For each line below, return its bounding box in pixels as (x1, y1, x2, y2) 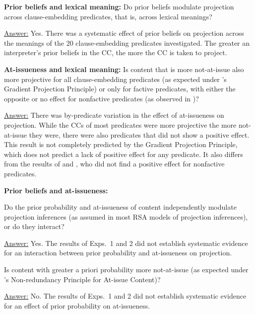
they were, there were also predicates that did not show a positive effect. (29, 129, 250, 140)
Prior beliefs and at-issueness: (4, 185, 108, 195)
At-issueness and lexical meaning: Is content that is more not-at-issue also (4, 64, 244, 74)
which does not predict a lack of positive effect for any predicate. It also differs (4, 149, 243, 159)
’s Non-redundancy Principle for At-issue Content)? (4, 274, 161, 284)
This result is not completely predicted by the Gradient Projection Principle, (4, 139, 238, 150)
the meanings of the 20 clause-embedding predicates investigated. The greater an (4, 37, 250, 48)
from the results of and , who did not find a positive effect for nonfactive (4, 158, 225, 169)
